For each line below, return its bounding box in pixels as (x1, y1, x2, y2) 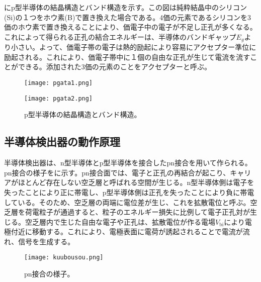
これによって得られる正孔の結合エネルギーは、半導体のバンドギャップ (4, 31, 236, 42)
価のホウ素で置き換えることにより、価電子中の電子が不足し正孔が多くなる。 (4, 22, 257, 32)
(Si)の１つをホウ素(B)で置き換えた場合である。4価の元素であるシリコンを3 (4, 12, 251, 22)
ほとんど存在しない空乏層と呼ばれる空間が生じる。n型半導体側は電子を (18, 177, 254, 187)
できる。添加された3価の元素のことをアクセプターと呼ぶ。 (18, 61, 212, 72)
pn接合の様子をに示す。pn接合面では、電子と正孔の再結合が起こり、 (4, 167, 230, 177)
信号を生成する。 (18, 236, 75, 246)
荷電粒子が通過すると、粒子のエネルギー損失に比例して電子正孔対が (25, 207, 250, 217)
